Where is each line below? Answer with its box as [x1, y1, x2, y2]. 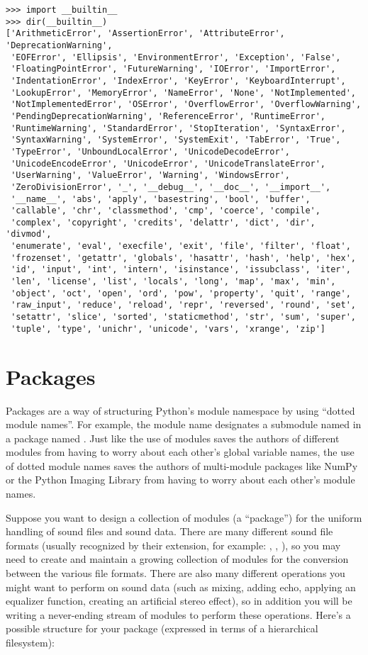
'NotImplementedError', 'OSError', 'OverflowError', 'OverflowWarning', [11, 99, 362, 110]
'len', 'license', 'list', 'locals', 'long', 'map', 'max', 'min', [11, 276, 336, 287]
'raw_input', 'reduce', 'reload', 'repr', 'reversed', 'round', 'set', [11, 300, 356, 310]
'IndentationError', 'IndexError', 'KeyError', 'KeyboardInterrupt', [11, 75, 346, 86]
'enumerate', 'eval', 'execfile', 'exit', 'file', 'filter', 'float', [11, 241, 351, 252]
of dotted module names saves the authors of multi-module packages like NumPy [6, 458, 358, 473]
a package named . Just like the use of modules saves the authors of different [6, 430, 340, 445]
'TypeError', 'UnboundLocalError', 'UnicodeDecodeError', [11, 146, 290, 157]
